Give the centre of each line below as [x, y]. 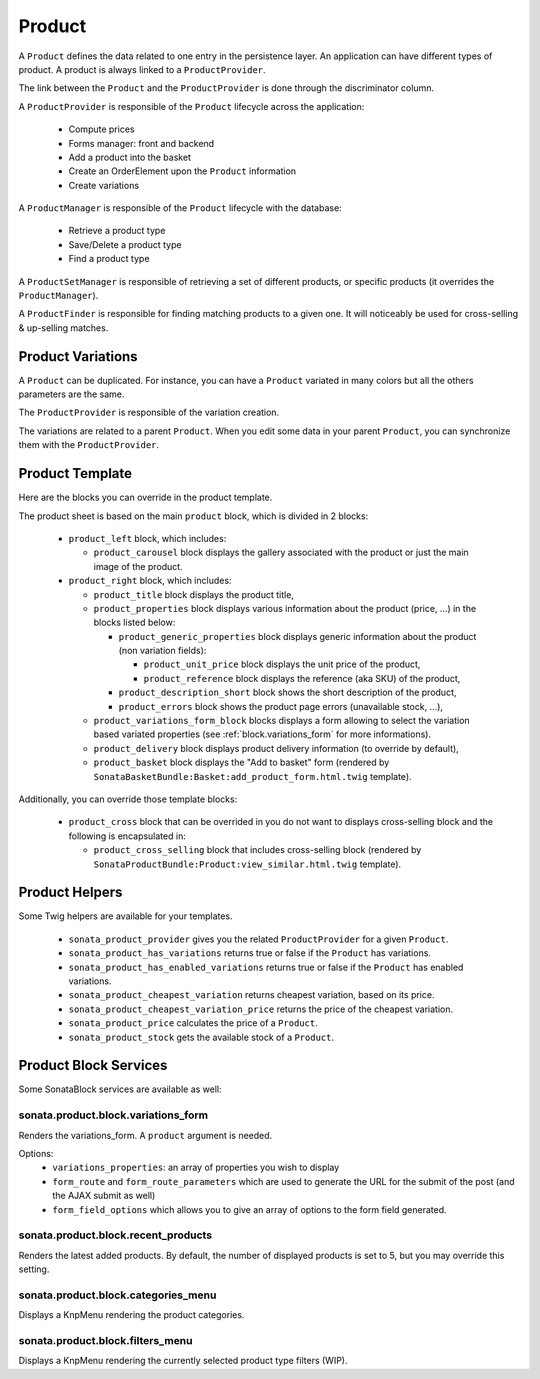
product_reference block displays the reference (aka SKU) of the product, [302, 678]
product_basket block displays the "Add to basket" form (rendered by [241, 762]
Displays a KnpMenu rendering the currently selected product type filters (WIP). [183, 1361]
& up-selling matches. [63, 327]
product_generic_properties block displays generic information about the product [297, 636]
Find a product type [109, 259]
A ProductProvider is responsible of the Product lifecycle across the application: [191, 106]
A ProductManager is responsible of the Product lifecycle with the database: [180, 208]
